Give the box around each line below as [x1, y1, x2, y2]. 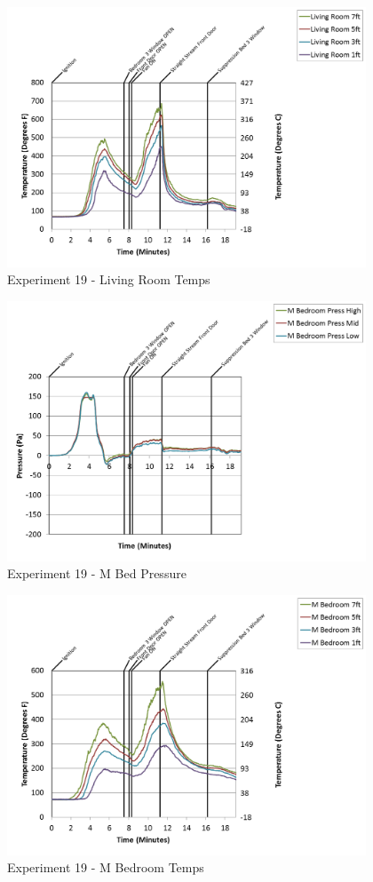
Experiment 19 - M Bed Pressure [7, 564, 186, 583]
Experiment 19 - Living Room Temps [7, 270, 210, 289]
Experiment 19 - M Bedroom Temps [7, 858, 204, 877]
